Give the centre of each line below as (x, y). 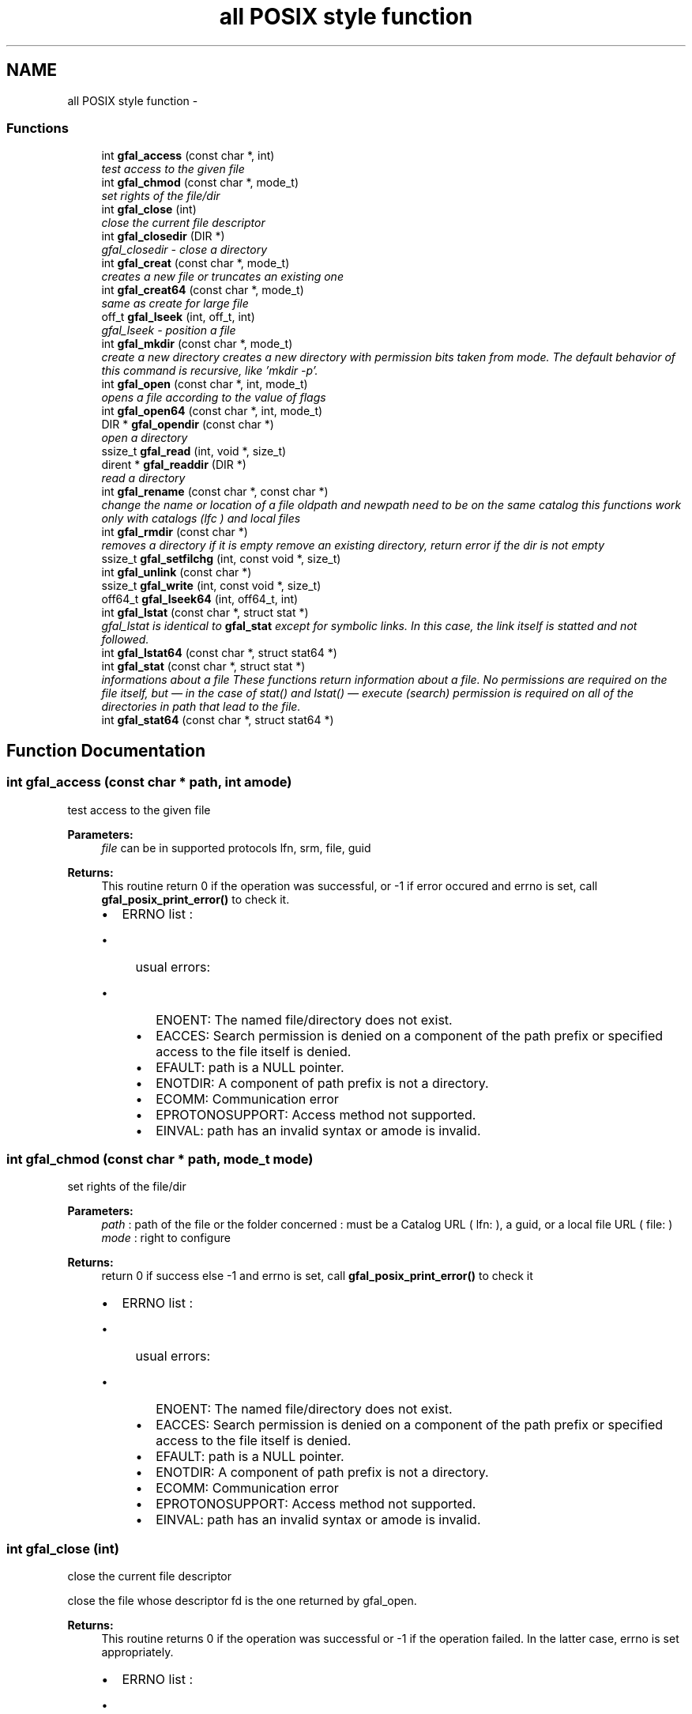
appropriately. (137, 1652)
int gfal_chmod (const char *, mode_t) (200, 183)
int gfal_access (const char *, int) (188, 156)
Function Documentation (106, 750)
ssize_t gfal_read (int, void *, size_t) (194, 451)
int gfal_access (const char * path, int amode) (149, 782)
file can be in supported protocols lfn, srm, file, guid (236, 848)
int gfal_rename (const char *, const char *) (215, 492)
